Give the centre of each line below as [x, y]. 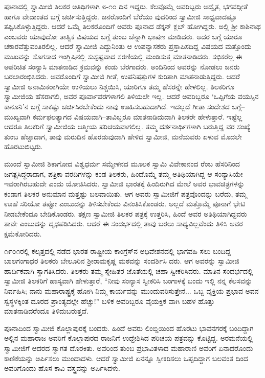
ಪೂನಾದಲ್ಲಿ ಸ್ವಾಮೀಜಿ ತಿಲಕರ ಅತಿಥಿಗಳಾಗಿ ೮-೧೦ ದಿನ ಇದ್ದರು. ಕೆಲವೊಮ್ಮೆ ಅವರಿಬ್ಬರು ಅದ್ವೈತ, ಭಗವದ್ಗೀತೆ [126, 6]
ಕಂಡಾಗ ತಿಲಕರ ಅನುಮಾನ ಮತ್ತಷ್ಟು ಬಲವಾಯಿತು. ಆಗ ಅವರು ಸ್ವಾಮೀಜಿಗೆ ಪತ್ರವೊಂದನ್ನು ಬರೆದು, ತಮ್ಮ [126, 193]
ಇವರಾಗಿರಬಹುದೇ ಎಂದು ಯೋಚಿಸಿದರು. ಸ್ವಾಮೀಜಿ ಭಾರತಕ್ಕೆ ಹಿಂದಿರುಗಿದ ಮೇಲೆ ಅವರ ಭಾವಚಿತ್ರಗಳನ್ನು [125, 184]
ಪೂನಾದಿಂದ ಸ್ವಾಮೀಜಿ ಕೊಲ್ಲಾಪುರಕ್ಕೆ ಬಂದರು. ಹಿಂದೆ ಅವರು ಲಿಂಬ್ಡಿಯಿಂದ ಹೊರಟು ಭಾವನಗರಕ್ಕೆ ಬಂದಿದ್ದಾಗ [129, 328]
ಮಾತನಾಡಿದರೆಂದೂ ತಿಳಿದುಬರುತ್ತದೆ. [47, 311]
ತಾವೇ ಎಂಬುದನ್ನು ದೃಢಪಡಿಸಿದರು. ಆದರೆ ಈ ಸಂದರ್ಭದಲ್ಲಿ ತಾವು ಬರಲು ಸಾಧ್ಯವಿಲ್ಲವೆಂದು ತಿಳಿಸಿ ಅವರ [124, 223]
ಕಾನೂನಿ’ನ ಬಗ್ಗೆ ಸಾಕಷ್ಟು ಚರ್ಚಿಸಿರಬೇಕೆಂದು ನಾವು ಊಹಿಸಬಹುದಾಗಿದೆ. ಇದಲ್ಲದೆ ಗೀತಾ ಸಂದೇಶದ [117, 106]
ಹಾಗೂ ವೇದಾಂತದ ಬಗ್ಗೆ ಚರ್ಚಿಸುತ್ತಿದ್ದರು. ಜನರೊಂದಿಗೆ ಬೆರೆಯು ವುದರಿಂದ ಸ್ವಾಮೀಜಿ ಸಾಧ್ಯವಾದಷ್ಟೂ [120, 16]
